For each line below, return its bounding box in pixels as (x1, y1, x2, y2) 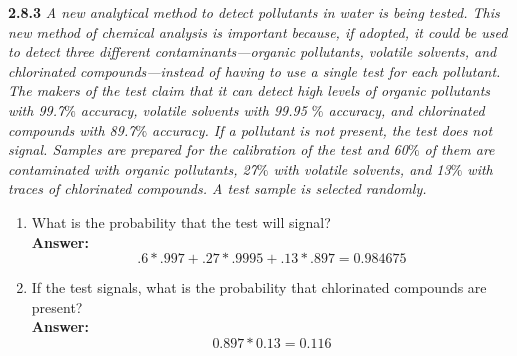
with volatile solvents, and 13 (273, 158, 451, 179)
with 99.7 (8, 99, 65, 120)
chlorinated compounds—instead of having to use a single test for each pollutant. (8, 60, 501, 81)
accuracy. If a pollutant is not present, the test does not (152, 119, 493, 140)
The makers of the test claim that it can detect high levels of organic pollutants (8, 80, 491, 101)
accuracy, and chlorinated (328, 99, 485, 120)
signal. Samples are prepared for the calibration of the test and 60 (8, 139, 408, 160)
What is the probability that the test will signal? (31, 211, 331, 232)
